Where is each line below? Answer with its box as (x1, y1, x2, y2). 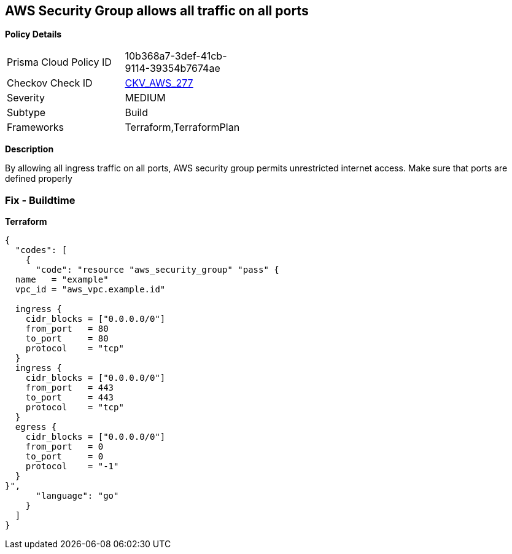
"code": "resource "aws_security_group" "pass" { (36, 265, 279, 275)
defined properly (5, 173, 72, 184)
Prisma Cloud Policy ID (7, 56, 112, 69)
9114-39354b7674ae (125, 62, 220, 75)
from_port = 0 (25, 442, 104, 452)
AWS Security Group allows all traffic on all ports (5, 3, 309, 18)
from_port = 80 (25, 324, 109, 334)
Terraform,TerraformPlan (125, 121, 240, 134)
